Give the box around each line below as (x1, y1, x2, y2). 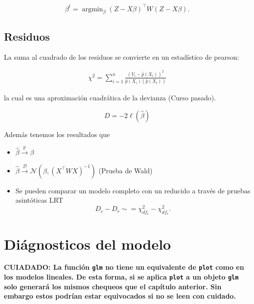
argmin (82, 5, 103, 13)
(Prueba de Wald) (98, 165, 153, 175)
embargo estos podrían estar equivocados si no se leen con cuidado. (4, 291, 236, 301)
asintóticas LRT (15, 195, 63, 205)
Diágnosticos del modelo (4, 234, 171, 254)
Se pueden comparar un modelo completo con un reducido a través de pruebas (15, 185, 251, 195)
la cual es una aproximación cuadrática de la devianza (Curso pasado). (4, 93, 216, 103)
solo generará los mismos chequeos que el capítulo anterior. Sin (4, 281, 222, 291)
